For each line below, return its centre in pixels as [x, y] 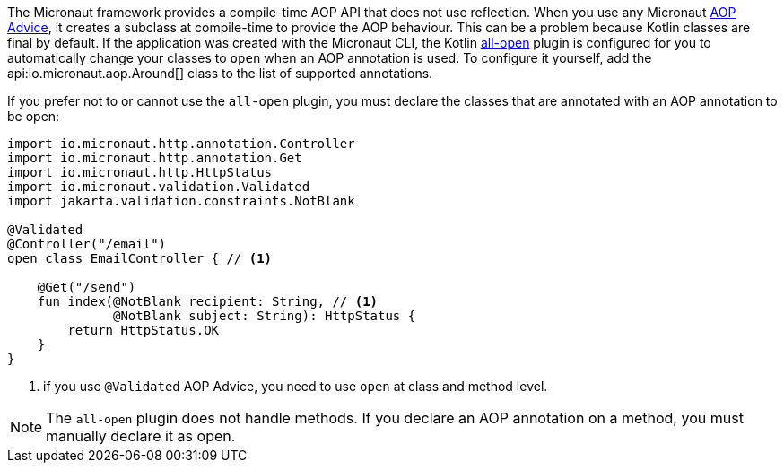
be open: [34, 116]
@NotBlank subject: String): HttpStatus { [265, 316]
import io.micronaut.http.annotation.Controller [181, 144]
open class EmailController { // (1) [140, 258]
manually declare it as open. [141, 436]
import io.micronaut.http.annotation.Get [155, 158]
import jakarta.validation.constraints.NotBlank [181, 201]
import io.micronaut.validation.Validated [159, 187]
